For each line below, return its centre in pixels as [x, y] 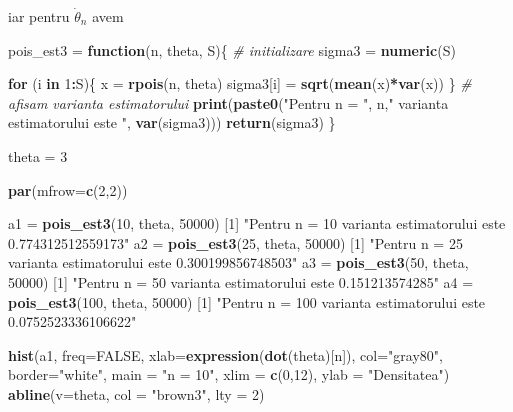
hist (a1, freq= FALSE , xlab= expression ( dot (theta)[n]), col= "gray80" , [225, 354]
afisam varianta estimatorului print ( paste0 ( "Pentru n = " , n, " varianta [228, 102]
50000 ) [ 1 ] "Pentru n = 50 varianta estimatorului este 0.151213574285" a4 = [241, 281]
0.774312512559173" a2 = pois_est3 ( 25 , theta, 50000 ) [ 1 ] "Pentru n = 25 [235, 242]
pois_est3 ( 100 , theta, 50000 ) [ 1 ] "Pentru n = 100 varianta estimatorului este [247, 301]
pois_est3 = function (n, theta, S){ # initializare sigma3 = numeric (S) [232, 49]
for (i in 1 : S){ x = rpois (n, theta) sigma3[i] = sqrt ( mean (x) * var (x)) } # [240, 83]
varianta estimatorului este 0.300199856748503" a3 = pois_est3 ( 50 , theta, [238, 262]
